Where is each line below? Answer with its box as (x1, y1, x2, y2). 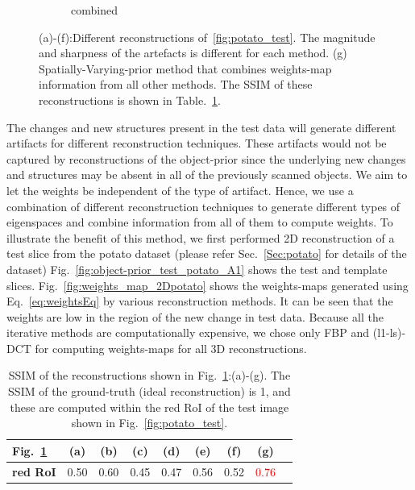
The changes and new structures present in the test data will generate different (6, 118, 396, 135)
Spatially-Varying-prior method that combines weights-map (39, 60, 332, 77)
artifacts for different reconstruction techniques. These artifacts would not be (6, 135, 387, 152)
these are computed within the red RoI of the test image (10, 398, 289, 415)
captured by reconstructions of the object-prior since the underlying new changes (6, 150, 406, 167)
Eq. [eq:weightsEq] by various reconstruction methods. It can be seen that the (6, 293, 393, 309)
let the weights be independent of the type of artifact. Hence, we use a (6, 181, 354, 198)
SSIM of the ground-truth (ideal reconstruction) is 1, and (8, 383, 291, 400)
